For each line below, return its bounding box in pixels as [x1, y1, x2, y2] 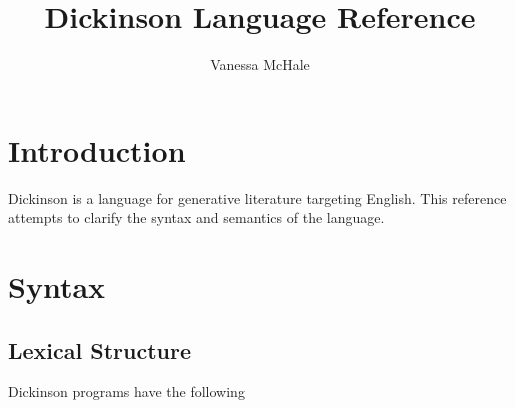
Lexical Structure [8, 334, 191, 365]
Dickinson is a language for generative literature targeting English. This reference [8, 187, 507, 208]
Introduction [8, 129, 186, 170]
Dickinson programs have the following [8, 381, 245, 402]
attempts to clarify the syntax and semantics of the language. [8, 207, 385, 228]
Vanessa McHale [210, 54, 310, 75]
